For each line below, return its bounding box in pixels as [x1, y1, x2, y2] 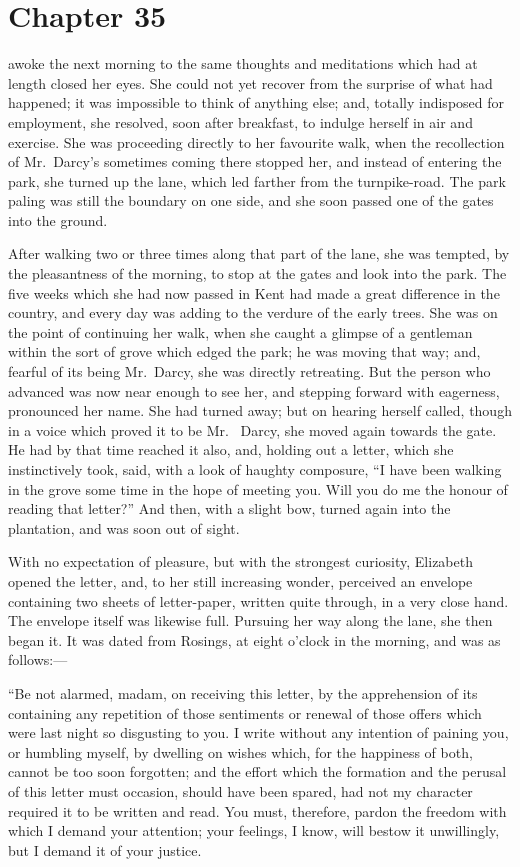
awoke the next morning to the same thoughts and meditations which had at [8, 53, 478, 74]
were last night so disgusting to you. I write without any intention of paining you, [8, 722, 509, 743]
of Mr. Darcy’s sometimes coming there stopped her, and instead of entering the [8, 151, 502, 172]
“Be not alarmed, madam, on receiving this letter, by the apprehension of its [8, 682, 478, 703]
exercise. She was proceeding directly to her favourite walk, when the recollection [8, 131, 505, 152]
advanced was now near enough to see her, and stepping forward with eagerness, [8, 380, 500, 401]
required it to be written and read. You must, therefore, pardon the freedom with [8, 800, 507, 821]
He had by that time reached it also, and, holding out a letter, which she [8, 439, 454, 460]
